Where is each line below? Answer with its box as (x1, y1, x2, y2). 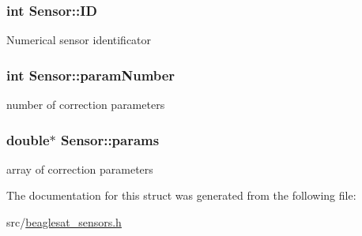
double (6, 129, 50, 149)
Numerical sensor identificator (6, 32, 152, 48)
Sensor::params (61, 129, 160, 149)
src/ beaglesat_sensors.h (6, 214, 122, 230)
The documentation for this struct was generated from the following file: (6, 187, 356, 204)
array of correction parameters (6, 160, 153, 177)
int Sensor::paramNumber (6, 65, 175, 84)
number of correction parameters (6, 96, 165, 113)
